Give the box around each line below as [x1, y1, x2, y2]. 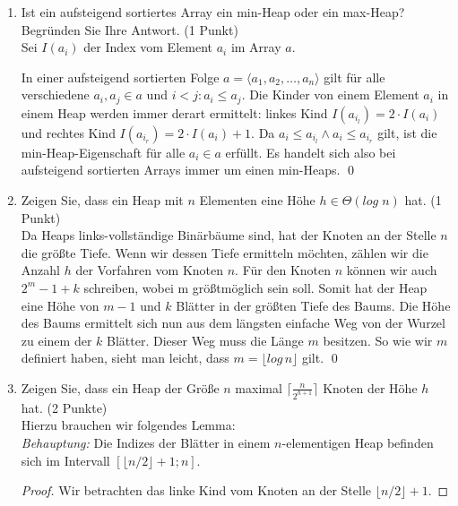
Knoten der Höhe [323, 378, 418, 397]
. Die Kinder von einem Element [241, 85, 419, 104]
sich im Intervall [21, 450, 110, 469]
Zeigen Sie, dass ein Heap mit [21, 191, 184, 210]
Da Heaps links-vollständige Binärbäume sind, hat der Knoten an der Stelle [21, 226, 436, 244]
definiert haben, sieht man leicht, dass [21, 348, 229, 367]
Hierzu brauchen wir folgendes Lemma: [21, 416, 236, 434]
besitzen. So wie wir [323, 330, 433, 349]
